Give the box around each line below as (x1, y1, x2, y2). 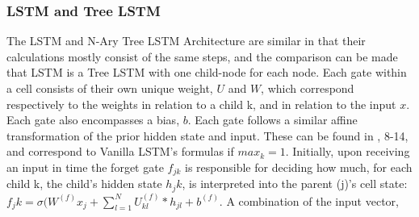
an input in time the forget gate (6, 158, 164, 175)
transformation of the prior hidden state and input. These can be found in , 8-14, (6, 127, 409, 144)
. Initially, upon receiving (285, 143, 410, 160)
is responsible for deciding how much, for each (185, 158, 413, 175)
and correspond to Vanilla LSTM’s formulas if (6, 143, 234, 160)
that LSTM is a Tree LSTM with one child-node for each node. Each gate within (6, 64, 407, 81)
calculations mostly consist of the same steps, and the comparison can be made (6, 48, 398, 65)
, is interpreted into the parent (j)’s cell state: (182, 175, 408, 192)
